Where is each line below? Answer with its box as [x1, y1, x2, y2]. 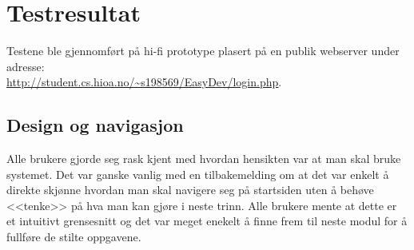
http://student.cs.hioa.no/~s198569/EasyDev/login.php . [6, 73, 282, 90]
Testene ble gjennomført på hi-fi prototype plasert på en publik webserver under [6, 42, 400, 59]
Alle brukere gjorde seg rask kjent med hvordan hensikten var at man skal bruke [6, 150, 401, 167]
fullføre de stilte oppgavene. [6, 228, 141, 245]
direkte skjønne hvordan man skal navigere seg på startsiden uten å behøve [6, 181, 374, 198]
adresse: [6, 58, 45, 74]
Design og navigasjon [6, 113, 184, 137]
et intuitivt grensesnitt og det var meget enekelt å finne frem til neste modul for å [6, 212, 408, 229]
